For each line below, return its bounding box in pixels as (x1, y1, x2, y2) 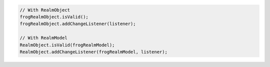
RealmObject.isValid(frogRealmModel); (19, 42, 115, 47)
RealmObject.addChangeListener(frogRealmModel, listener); (19, 49, 167, 54)
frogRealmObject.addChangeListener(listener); (19, 21, 136, 27)
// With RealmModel (19, 35, 67, 41)
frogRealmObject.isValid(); (19, 14, 88, 19)
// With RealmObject (19, 7, 70, 12)
